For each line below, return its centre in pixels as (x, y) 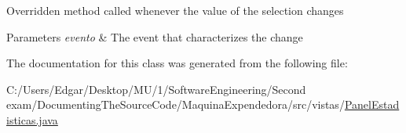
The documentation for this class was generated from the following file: (177, 63)
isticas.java (32, 119)
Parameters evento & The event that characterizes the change (155, 36)
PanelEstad (372, 104)
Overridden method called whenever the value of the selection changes (175, 10)
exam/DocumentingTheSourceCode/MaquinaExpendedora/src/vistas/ (176, 104)
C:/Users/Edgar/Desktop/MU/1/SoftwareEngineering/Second (156, 89)
